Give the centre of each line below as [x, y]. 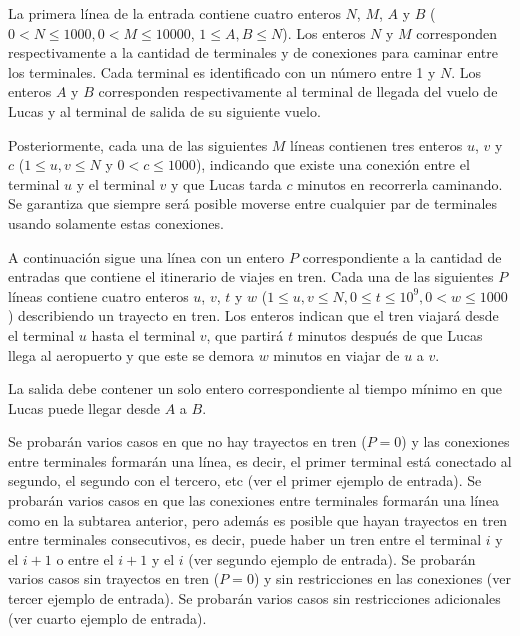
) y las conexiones [455, 441]
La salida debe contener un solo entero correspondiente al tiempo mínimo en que [255, 388]
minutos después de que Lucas [390, 334]
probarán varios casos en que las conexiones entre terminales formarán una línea [254, 500]
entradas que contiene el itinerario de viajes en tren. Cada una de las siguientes [251, 276]
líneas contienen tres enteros [376, 144]
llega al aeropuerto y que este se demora [131, 354]
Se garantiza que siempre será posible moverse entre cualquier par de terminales [253, 203]
